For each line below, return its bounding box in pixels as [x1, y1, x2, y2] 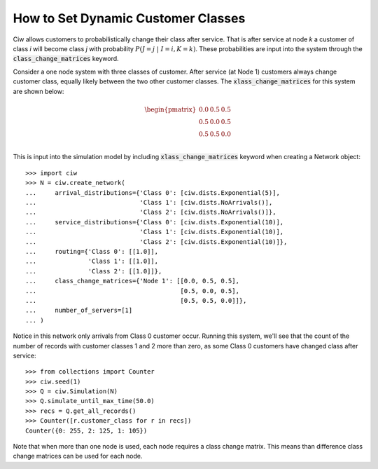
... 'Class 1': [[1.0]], [25, 257, 159, 266]
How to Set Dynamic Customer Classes [13, 11, 246, 26]
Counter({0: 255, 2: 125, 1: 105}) [25, 426, 148, 435]
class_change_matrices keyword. [13, 55, 119, 63]
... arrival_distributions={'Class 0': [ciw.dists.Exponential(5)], [25, 189, 280, 196]
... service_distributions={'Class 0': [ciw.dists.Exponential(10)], [25, 218, 284, 226]
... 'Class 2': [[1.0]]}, [25, 267, 162, 275]
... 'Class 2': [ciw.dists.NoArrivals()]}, [25, 208, 276, 217]
